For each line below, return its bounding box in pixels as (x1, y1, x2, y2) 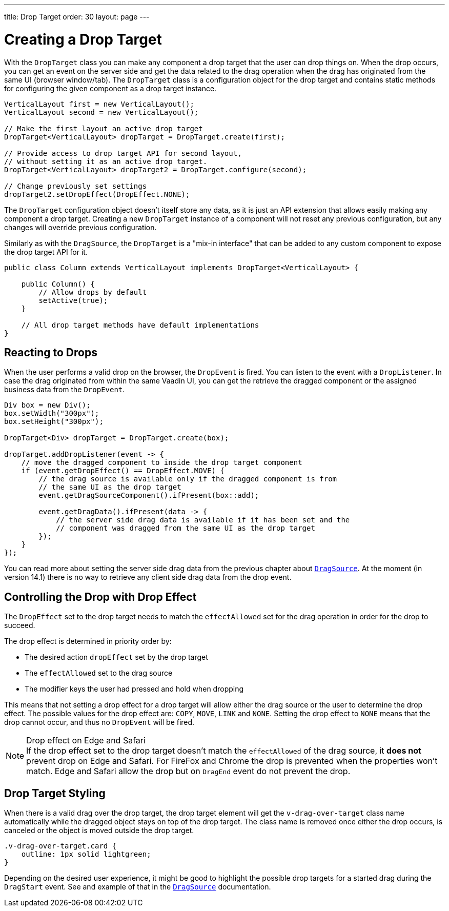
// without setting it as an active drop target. (4, 157, 208, 166)
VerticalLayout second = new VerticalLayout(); (4, 108, 199, 116)
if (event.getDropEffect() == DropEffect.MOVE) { (21, 467, 224, 475)
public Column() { (21, 279, 95, 288)
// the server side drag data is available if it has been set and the (56, 516, 350, 524)
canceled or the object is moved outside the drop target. (4, 826, 194, 835)
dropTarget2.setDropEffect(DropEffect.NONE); (4, 190, 190, 198)
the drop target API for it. (4, 247, 88, 256)
